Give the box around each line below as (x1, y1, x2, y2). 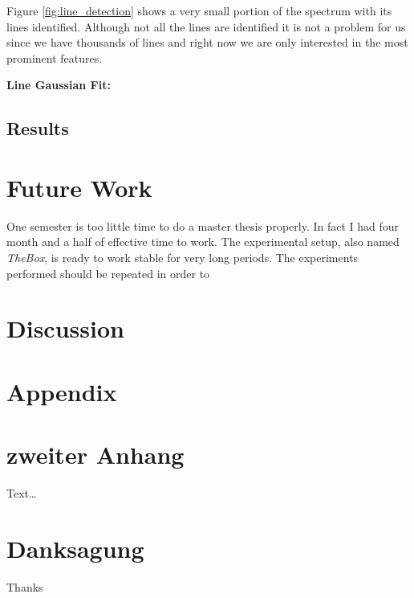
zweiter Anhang (6, 438, 185, 471)
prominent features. (6, 49, 103, 66)
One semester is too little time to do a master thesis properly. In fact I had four (6, 217, 400, 234)
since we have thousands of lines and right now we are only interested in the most (6, 34, 408, 51)
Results (6, 116, 69, 141)
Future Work (6, 170, 152, 203)
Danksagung (6, 531, 144, 564)
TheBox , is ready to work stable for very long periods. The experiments (6, 249, 359, 266)
